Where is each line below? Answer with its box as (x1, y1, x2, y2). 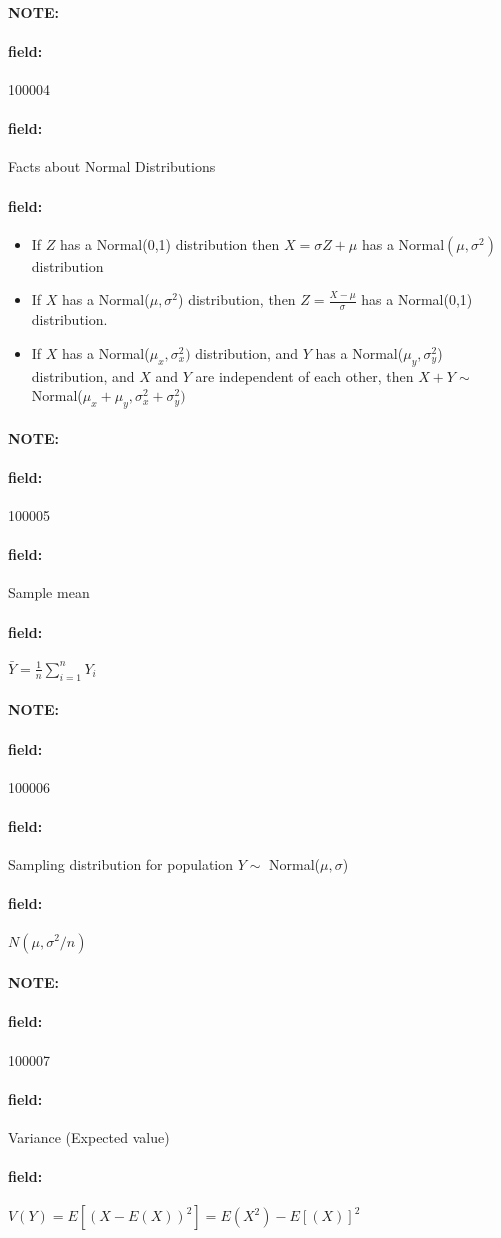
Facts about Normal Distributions (8, 156, 216, 177)
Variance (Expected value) (8, 1126, 170, 1147)
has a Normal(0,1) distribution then (60, 233, 280, 254)
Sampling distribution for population (8, 854, 234, 875)
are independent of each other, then (195, 365, 414, 386)
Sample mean (8, 582, 90, 603)
